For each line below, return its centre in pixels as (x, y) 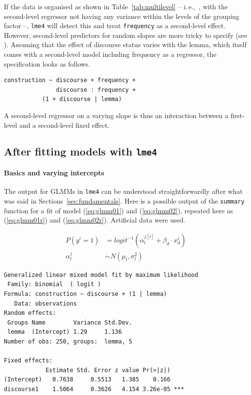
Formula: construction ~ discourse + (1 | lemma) (86, 294)
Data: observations (46, 303)
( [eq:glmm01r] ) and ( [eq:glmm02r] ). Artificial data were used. (95, 220)
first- (237, 115)
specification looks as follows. (47, 63)
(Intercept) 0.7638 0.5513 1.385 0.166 (87, 380)
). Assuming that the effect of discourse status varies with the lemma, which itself (125, 44)
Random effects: (30, 313)
